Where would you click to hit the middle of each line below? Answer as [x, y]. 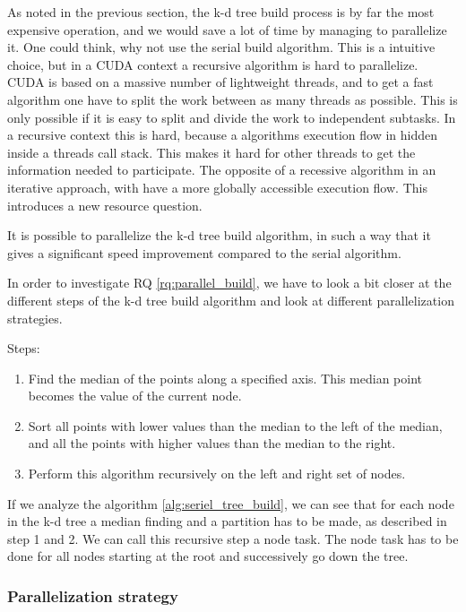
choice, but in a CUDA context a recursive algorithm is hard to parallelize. [213, 64]
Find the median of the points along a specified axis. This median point [225, 378]
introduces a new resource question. [105, 205]
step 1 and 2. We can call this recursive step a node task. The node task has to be [233, 538]
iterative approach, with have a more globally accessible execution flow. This [217, 187]
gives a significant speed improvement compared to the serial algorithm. [204, 252]
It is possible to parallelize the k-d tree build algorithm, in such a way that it [219, 235]
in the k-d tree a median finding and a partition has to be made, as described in [227, 521]
